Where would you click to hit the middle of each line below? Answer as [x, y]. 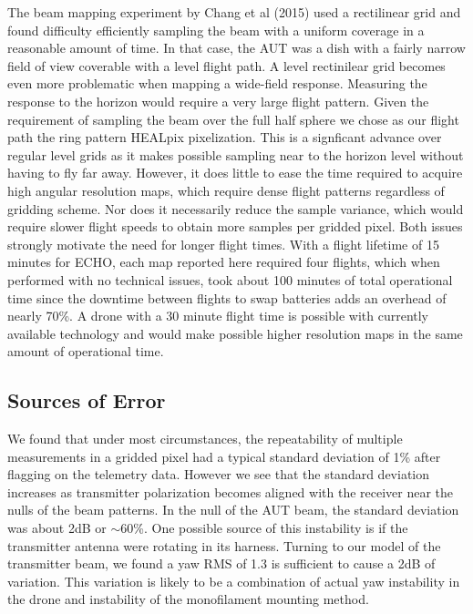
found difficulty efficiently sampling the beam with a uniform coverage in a [216, 30]
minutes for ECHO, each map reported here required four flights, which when [224, 262]
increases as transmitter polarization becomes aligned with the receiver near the [231, 491]
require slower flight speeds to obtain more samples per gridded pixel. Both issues [235, 226]
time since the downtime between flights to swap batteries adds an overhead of [227, 297]
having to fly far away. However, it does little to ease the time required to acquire [235, 173]
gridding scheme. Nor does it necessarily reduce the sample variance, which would [236, 208]
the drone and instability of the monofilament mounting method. [188, 599]
